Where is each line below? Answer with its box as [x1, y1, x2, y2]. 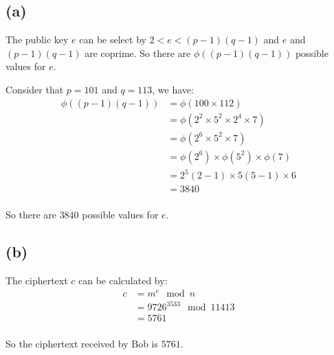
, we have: [152, 82, 194, 96]
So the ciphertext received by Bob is [5, 336, 158, 351]
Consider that [5, 82, 64, 96]
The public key [5, 32, 69, 47]
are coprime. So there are [85, 45, 191, 60]
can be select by [79, 32, 146, 47]
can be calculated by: [78, 273, 168, 288]
